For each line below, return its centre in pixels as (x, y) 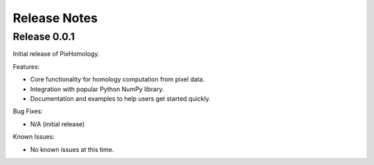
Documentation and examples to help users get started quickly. (121, 98)
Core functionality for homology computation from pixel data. (117, 79)
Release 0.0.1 (44, 37)
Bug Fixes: (28, 111)
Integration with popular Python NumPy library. (97, 89)
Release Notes (55, 18)
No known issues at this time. (72, 149)
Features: (26, 66)
